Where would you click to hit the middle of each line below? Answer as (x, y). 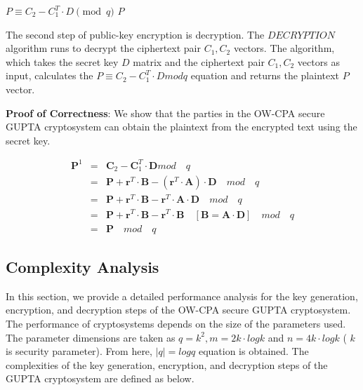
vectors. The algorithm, (284, 48)
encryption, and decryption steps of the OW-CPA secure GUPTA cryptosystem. (178, 310)
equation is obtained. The (253, 351)
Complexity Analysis (82, 267)
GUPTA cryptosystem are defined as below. (100, 378)
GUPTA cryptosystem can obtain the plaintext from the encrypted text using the (181, 127)
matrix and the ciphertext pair (199, 61)
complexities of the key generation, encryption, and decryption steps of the (167, 364)
